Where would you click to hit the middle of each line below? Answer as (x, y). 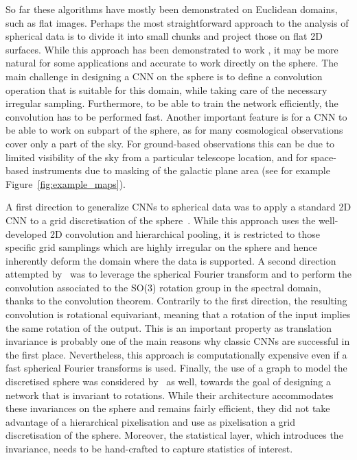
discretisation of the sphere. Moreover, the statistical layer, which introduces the (174, 435)
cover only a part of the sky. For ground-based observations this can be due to (170, 143)
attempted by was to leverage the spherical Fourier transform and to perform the (178, 274)
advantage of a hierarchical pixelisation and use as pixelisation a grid (151, 421)
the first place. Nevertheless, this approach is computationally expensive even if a (176, 354)
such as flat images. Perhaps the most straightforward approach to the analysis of (177, 22)
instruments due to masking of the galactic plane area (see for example (181, 170)
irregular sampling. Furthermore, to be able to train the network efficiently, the (172, 103)
